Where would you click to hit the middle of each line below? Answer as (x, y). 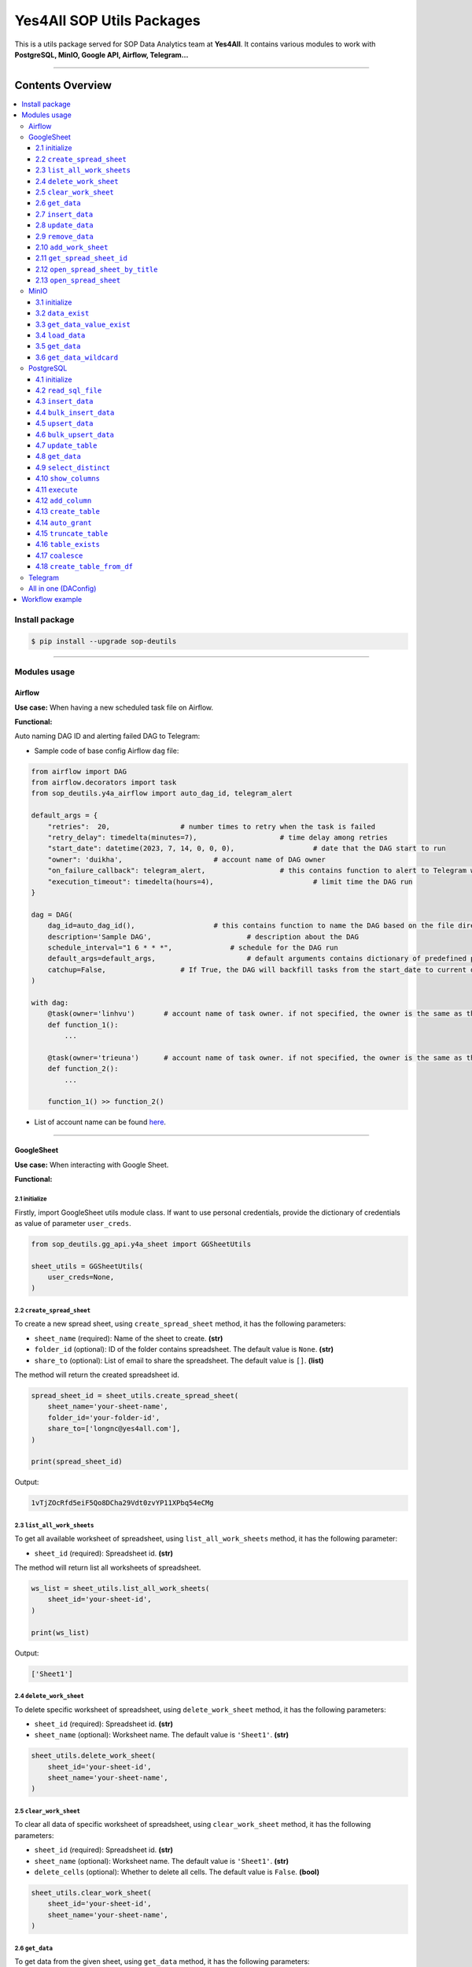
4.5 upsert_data (65, 423)
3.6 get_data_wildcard (77, 357)
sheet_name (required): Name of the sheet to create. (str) (129, 1338)
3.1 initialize (54, 302)
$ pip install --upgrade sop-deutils (104, 641)
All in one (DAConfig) (63, 589)
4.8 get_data (59, 456)
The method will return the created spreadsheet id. (97, 1375)
